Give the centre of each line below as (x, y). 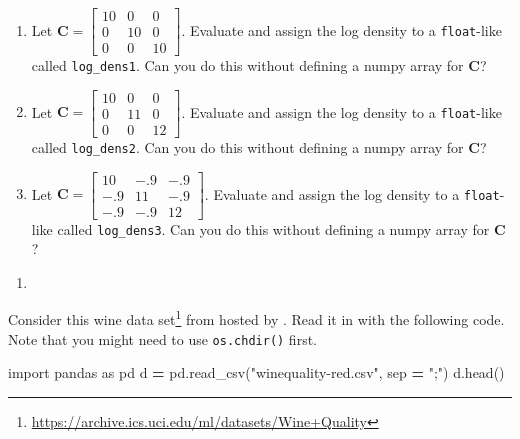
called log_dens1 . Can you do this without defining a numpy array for (247, 65)
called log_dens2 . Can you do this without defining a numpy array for (247, 146)
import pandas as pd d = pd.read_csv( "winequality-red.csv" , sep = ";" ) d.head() (256, 372)
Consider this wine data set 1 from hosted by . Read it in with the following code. (256, 318)
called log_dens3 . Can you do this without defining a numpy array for (273, 228)
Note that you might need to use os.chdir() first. (162, 338)
